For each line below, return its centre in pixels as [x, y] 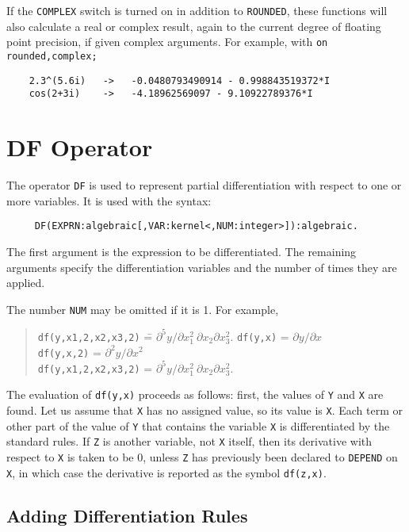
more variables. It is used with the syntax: [109, 200]
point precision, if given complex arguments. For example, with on [167, 42]
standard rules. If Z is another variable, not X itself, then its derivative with [189, 441]
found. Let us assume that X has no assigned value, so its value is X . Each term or [205, 410]
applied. [26, 283]
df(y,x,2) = [69, 352]
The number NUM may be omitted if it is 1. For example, [143, 309]
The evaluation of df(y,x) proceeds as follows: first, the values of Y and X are [195, 394]
